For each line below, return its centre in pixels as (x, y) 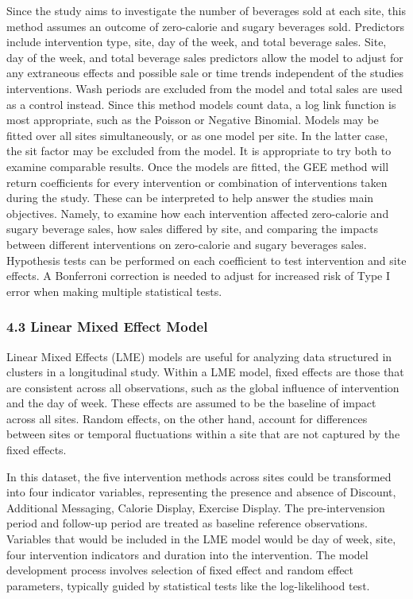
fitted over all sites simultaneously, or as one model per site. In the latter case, (197, 135)
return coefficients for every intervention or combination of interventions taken (197, 182)
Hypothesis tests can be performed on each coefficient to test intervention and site (206, 260)
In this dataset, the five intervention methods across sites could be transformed (199, 476)
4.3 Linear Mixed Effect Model (107, 327)
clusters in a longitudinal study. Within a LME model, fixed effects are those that (205, 372)
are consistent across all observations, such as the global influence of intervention (203, 387)
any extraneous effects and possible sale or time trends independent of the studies (205, 73)
